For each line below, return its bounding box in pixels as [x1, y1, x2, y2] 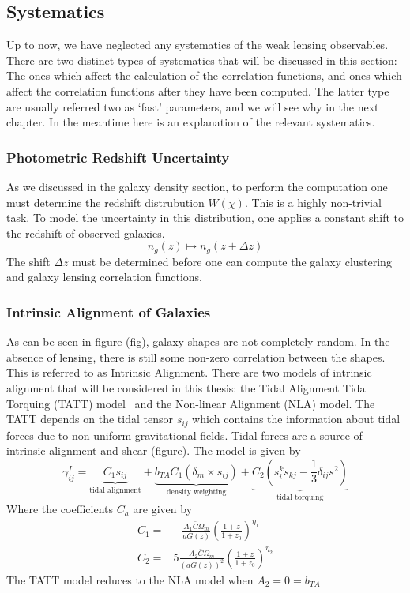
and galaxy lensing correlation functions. [6, 268, 202, 285]
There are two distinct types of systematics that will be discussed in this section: [6, 51, 397, 68]
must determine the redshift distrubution [6, 193, 205, 210]
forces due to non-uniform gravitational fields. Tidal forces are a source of [6, 426, 363, 443]
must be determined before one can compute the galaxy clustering [72, 253, 392, 269]
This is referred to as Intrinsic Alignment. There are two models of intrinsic [6, 364, 372, 381]
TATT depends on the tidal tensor [6, 411, 173, 427]
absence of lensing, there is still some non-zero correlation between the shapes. [6, 348, 386, 365]
